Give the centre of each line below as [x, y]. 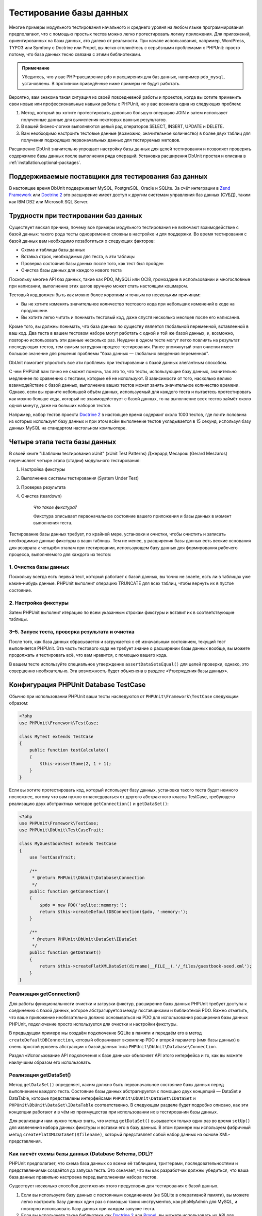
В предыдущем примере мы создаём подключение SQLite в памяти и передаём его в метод [106, 1033]
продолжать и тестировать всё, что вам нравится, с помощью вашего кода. [88, 655]
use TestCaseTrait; [53, 857]
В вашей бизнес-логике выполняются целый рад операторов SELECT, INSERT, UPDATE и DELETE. [123, 126]
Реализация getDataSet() [40, 1075]
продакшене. [35, 311]
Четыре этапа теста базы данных [63, 442]
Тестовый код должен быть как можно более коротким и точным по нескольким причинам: [105, 295]
